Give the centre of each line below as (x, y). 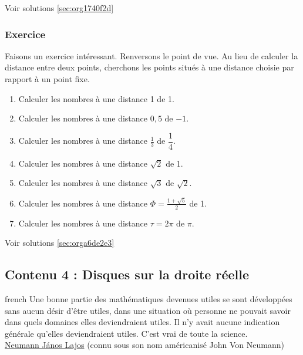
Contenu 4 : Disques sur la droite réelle (127, 274)
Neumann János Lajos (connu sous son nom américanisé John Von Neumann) (144, 345)
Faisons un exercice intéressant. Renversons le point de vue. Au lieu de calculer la (151, 55)
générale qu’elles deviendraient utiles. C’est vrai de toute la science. (126, 333)
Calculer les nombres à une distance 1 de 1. (96, 98)
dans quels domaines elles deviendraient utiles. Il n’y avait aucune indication (142, 322)
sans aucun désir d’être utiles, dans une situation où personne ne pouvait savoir (148, 310)
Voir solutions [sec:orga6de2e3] (60, 243)
